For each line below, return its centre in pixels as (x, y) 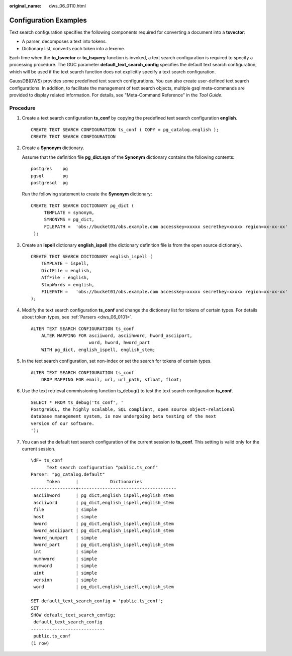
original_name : (25, 6)
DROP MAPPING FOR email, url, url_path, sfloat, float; (111, 379)
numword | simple (65, 566)
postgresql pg (50, 183)
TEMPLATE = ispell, (65, 263)
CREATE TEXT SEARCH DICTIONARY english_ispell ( (92, 257)
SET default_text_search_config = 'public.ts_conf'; (97, 601)
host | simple (65, 517)
